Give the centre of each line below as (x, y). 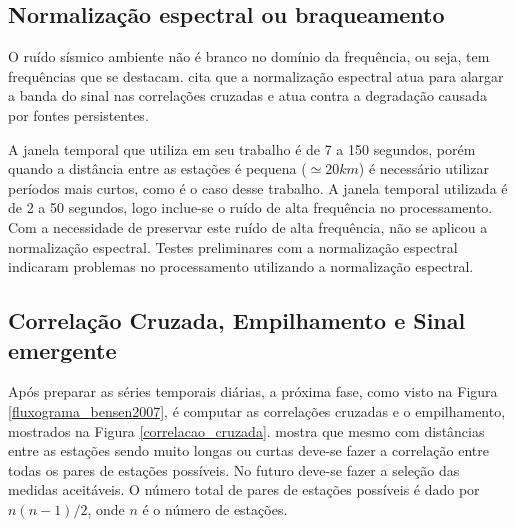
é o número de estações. (215, 508)
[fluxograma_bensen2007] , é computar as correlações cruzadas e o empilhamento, (257, 410)
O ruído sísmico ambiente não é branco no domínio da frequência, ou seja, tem (249, 56)
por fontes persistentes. (78, 114)
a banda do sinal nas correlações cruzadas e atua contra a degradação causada (247, 95)
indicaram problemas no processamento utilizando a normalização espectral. (241, 266)
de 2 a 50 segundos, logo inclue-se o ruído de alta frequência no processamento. (250, 207)
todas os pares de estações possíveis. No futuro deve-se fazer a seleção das (234, 469)
